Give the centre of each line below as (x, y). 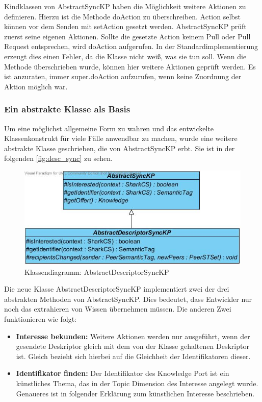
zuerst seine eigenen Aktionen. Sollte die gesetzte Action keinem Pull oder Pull (127, 36)
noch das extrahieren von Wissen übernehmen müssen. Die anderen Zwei (118, 309)
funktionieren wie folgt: (41, 319)
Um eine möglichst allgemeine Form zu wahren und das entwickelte (109, 128)
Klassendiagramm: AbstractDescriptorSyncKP (97, 271)
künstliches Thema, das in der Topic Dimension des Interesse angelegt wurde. (137, 383)
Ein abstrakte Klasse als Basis (67, 109)
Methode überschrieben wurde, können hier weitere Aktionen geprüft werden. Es (130, 66)
